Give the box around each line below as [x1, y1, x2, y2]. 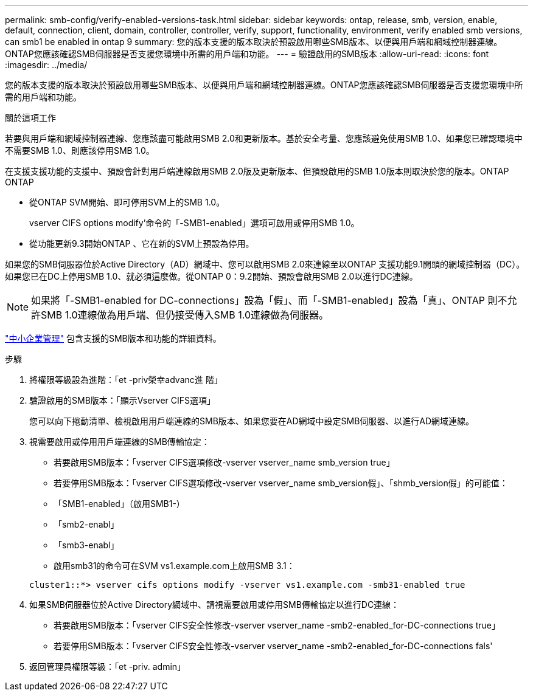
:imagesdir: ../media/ [5, 60, 88, 70]
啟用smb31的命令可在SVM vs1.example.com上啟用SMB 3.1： [54, 560, 295, 571]
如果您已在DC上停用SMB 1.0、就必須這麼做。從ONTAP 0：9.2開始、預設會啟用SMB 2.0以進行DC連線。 [5, 271, 418, 281]
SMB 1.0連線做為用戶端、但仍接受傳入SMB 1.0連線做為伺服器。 [41, 309, 329, 321]
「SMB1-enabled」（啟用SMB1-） [54, 498, 185, 509]
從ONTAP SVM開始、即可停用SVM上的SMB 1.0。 [29, 197, 225, 207]
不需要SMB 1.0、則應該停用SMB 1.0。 [5, 145, 155, 156]
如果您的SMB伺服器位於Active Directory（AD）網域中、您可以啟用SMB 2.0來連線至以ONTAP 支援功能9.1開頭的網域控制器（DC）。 [5, 259, 525, 269]
